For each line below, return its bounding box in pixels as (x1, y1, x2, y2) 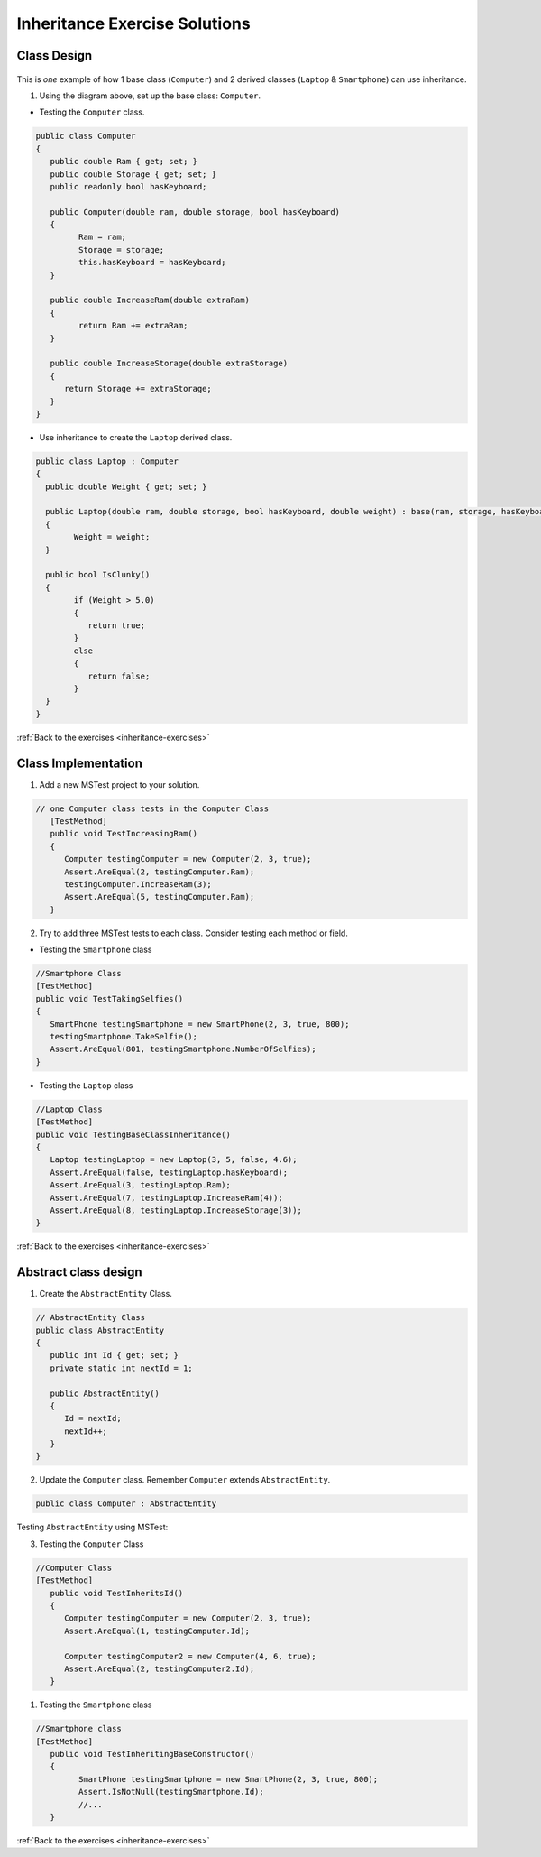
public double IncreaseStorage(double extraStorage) (50, 358, 289, 369)
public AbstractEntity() (50, 1388, 160, 1399)
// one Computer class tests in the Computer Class (35, 803, 270, 814)
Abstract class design (16, 1264, 143, 1280)
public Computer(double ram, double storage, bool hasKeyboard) (50, 207, 341, 217)
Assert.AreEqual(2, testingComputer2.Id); (64, 1663, 255, 1674)
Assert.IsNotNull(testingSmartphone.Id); (78, 1787, 265, 1797)
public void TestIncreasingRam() (50, 828, 198, 839)
